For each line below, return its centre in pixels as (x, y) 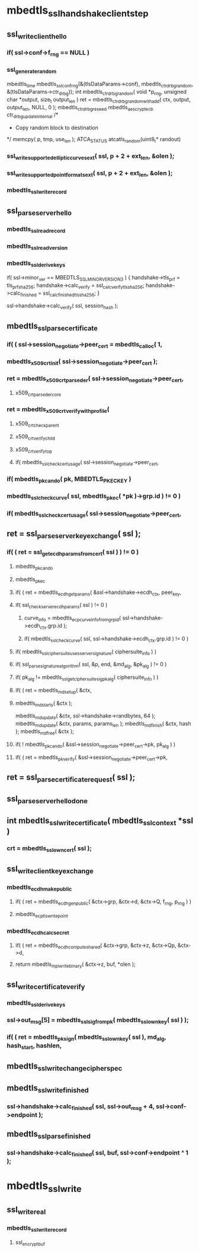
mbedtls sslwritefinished (48, 1089)
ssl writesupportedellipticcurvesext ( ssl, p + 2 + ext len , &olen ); (91, 157)
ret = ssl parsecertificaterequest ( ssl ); (71, 778)
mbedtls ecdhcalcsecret (38, 931)
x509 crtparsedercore (38, 393)
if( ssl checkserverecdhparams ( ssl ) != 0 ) (61, 606)
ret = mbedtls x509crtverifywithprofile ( (58, 410)
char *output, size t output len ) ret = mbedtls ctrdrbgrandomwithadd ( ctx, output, (99, 100)
